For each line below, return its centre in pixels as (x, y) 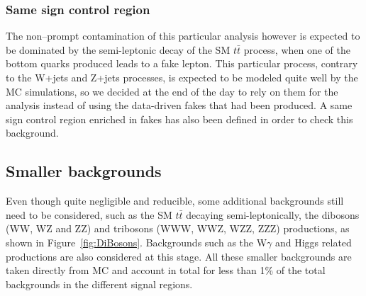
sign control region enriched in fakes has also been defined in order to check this (179, 119)
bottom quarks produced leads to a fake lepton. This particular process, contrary (182, 63)
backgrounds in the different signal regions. (99, 284)
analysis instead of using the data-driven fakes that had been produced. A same (179, 105)
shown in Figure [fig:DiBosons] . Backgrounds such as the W (137, 242)
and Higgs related (313, 242)
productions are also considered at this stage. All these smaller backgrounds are (179, 256)
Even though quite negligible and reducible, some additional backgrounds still (175, 201)
